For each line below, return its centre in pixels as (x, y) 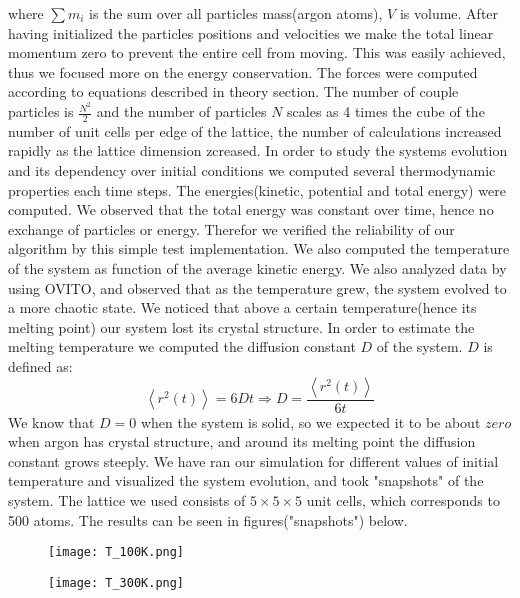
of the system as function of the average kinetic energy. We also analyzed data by (257, 268)
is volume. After (449, 13)
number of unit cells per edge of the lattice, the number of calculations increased (255, 130)
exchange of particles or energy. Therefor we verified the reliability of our (231, 228)
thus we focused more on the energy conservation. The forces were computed (243, 71)
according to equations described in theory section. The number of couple (233, 91)
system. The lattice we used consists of (127, 500)
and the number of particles (181, 111)
